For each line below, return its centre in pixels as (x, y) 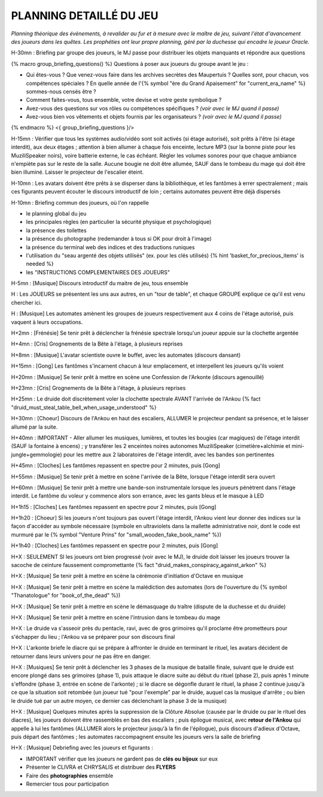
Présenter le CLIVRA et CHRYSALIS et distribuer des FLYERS (101, 767)
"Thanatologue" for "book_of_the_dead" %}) (66, 595)
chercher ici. (26, 302)
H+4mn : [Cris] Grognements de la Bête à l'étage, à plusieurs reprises (97, 344)
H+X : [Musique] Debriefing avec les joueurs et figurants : (82, 748)
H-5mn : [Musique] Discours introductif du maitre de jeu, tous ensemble (100, 283)
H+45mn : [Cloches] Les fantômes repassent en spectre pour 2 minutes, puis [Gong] (116, 466)
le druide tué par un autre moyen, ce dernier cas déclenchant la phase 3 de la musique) (119, 701)
